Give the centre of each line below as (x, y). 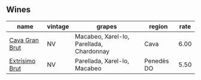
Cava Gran (24, 40)
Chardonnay (92, 51)
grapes (107, 26)
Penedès (157, 60)
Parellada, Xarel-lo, (102, 60)
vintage (58, 26)
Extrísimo (22, 60)
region (158, 26)
